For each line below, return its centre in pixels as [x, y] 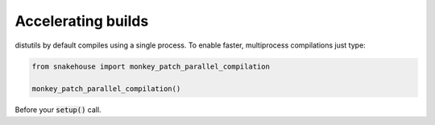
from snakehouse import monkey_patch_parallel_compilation [151, 66]
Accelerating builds [82, 21]
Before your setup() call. [58, 110]
